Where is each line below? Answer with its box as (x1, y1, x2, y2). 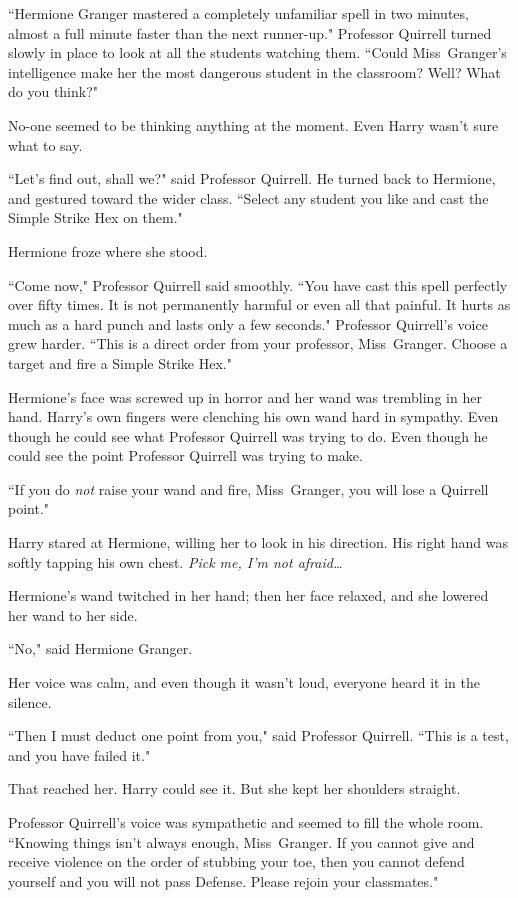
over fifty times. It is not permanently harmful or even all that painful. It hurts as (8, 294, 511, 315)
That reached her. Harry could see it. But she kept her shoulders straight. (8, 778, 461, 799)
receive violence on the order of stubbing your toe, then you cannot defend (8, 851, 465, 872)
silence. (8, 691, 52, 712)
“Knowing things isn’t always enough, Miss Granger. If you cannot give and (8, 831, 475, 852)
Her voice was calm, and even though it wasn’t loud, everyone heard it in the (8, 672, 480, 693)
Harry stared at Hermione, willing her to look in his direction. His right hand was (8, 532, 508, 553)
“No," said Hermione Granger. (8, 638, 193, 659)
